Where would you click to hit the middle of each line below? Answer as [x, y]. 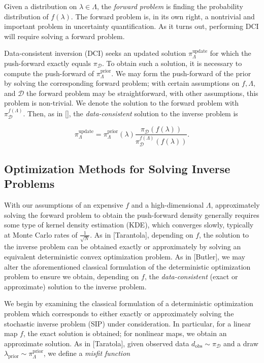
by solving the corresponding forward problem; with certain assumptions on [122, 83]
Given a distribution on [41, 6]
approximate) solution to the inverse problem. [75, 286]
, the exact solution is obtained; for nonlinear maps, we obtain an [125, 333]
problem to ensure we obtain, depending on [72, 276]
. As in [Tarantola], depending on [142, 234]
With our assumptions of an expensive [64, 204]
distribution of [26, 16]
